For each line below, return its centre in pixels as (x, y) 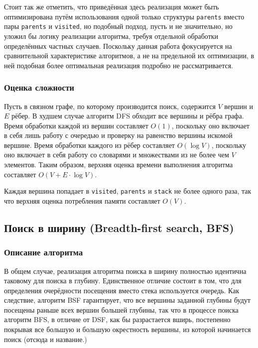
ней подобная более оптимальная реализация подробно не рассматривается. (119, 65)
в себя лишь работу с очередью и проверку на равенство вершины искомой (118, 135)
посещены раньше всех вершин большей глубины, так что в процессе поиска (121, 309)
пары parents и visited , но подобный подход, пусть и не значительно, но (118, 26)
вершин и (239, 106)
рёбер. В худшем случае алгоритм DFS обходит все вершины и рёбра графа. (128, 116)
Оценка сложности (39, 87)
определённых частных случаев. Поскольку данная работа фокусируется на (118, 46)
